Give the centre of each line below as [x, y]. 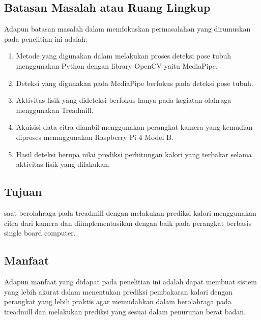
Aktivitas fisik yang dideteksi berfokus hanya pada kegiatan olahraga [124, 100]
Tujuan [23, 192]
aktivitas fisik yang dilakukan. [63, 164]
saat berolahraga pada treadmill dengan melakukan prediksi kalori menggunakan [130, 212]
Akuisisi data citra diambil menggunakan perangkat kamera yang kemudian [134, 127]
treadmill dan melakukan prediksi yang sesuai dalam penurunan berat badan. [125, 311]
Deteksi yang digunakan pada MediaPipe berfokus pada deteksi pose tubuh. [135, 83]
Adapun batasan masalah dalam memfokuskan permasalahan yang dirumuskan [127, 29]
